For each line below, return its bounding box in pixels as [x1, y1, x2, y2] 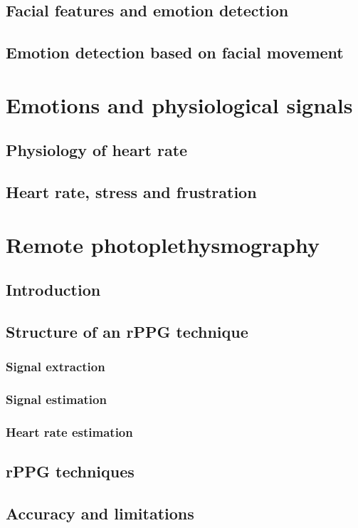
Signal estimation [6, 390, 107, 408]
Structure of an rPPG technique [6, 321, 248, 343]
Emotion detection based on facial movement [6, 41, 344, 63]
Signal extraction [6, 358, 105, 376]
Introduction [6, 279, 101, 301]
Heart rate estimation [6, 423, 133, 441]
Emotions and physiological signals [6, 90, 353, 119]
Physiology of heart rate [6, 139, 188, 161]
